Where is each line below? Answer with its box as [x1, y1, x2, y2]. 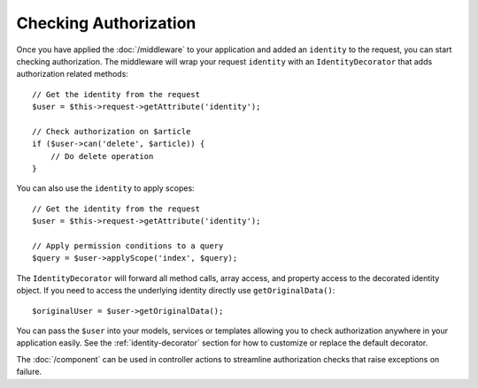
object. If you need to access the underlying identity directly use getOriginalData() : [16, 285, 335, 296]
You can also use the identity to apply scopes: [16, 183, 195, 194]
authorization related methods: [16, 69, 128, 80]
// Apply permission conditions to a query [32, 241, 224, 251]
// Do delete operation [50, 151, 154, 161]
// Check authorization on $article [32, 126, 191, 136]
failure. [16, 367, 42, 377]
